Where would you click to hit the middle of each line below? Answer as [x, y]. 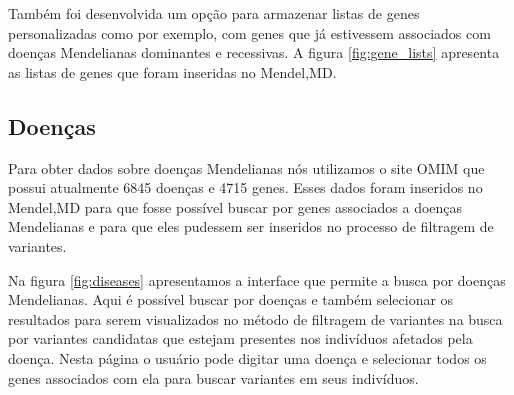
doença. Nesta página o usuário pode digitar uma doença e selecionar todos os [247, 357]
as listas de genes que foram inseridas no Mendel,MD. [172, 71]
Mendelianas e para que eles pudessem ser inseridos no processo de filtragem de [251, 226]
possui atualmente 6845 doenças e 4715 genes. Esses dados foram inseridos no [245, 187]
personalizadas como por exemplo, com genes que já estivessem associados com [249, 32]
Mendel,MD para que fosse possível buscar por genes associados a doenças [235, 206]
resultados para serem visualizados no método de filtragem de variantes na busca [255, 318]
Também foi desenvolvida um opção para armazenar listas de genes [214, 13]
